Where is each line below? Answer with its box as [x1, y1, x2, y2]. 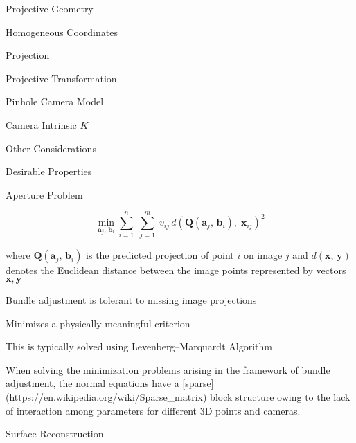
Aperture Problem [6, 187, 83, 201]
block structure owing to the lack [210, 390, 350, 404]
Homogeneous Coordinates [6, 24, 118, 39]
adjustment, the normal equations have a [6, 376, 179, 390]
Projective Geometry [6, 1, 94, 15]
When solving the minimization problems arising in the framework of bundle [6, 362, 330, 377]
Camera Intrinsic [6, 117, 77, 132]
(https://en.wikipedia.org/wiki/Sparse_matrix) [6, 390, 207, 404]
